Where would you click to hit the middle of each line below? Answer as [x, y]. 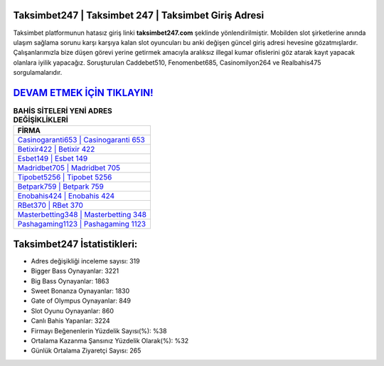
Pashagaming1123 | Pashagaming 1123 [81, 224]
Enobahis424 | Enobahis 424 [66, 196]
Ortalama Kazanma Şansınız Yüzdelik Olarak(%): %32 [110, 341]
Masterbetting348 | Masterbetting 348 [82, 215]
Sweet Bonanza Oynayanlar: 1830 [80, 291]
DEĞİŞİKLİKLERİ [41, 120]
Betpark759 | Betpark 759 [61, 187]
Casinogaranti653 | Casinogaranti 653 [81, 140]
